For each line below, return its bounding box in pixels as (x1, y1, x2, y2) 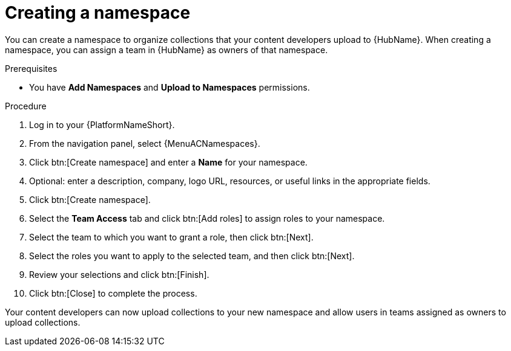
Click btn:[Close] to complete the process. (29, 288, 197, 298)
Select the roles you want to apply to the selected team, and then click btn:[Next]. (29, 250, 355, 261)
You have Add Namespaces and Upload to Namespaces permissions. (29, 82, 310, 92)
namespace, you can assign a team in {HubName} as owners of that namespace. (5, 44, 328, 55)
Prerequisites (5, 63, 58, 74)
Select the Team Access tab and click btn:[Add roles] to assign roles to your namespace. (29, 213, 385, 224)
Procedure (5, 100, 47, 111)
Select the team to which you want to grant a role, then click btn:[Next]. (29, 231, 314, 242)
